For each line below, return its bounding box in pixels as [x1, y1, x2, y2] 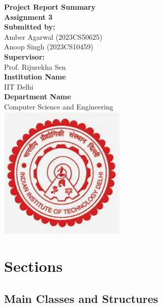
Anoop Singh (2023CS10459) [4, 41, 93, 52]
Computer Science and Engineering [4, 101, 113, 111]
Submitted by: [4, 21, 55, 32]
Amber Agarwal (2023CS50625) [4, 31, 103, 42]
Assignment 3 [4, 11, 53, 22]
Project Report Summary [4, 2, 96, 12]
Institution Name [4, 71, 66, 82]
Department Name [4, 91, 71, 102]
